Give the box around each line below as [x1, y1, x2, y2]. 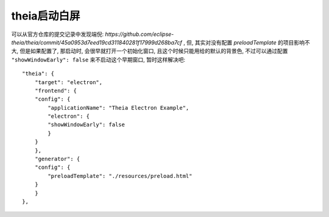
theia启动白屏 [11, 9, 80, 23]
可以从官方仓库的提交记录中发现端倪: [11, 30, 104, 38]
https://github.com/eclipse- [104, 30, 174, 38]
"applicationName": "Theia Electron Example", [48, 104, 189, 111]
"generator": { [34, 155, 80, 163]
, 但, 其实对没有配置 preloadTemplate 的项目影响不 [183, 38, 310, 46]
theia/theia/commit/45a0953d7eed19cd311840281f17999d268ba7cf [11, 38, 182, 46]
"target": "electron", [34, 79, 103, 85]
